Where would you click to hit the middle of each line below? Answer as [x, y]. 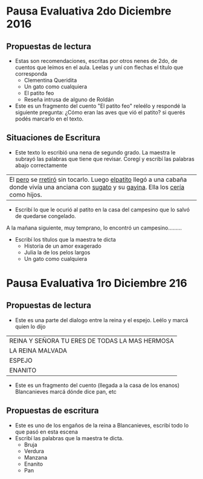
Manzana [36, 457]
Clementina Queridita [50, 80]
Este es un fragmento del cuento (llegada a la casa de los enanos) [97, 385]
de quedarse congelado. [46, 216]
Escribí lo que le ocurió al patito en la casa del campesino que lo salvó [102, 210]
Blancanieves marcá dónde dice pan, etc [66, 391]
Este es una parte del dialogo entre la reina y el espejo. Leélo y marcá [101, 320]
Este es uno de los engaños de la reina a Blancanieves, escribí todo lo [102, 425]
